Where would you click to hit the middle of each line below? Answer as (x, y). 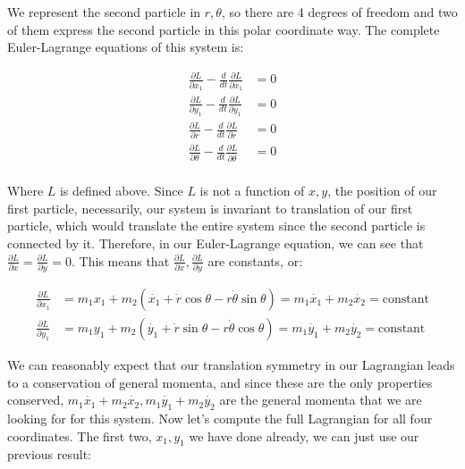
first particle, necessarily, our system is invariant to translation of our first (210, 208)
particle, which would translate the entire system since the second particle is (216, 226)
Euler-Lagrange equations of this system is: (126, 47)
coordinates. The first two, (80, 435)
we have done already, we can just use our (304, 435)
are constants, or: (255, 260)
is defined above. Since (121, 191)
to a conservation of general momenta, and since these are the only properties (220, 382)
